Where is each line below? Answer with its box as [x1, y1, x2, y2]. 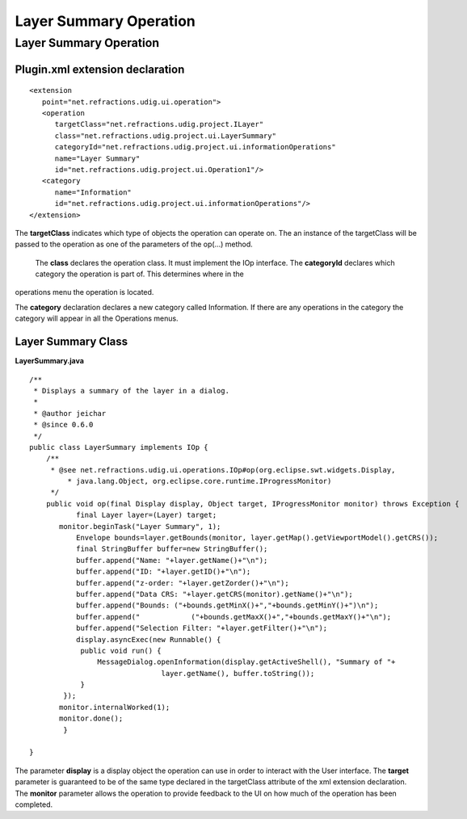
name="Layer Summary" [54, 153, 141, 163]
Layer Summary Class [15, 335, 128, 349]
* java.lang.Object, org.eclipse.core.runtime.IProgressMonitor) [67, 477, 332, 486]
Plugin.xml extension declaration [15, 62, 185, 76]
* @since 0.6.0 [33, 420, 94, 430]
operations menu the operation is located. [15, 288, 154, 297]
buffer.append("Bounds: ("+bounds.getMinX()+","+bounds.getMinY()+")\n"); [75, 601, 379, 610]
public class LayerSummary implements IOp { [29, 443, 209, 451]
